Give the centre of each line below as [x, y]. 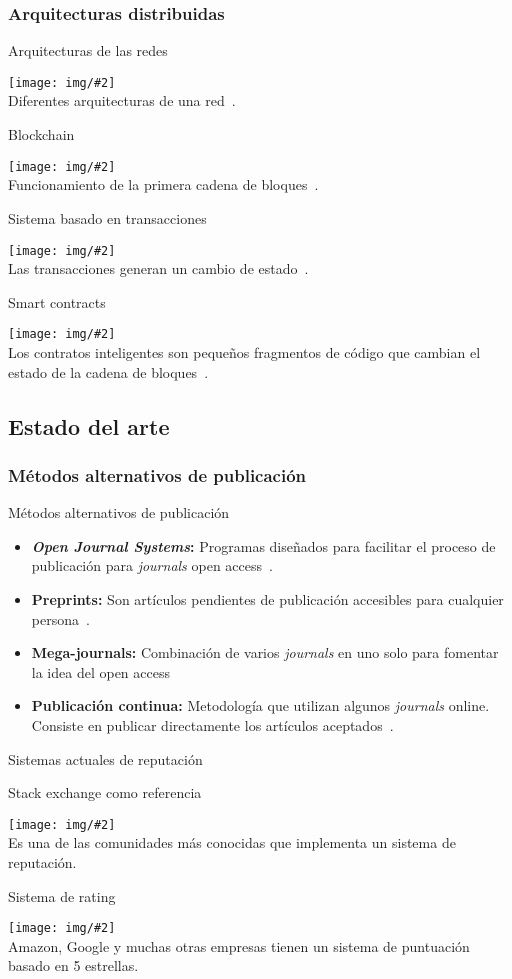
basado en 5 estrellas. [73, 965]
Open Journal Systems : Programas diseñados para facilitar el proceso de [263, 545]
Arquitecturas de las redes [88, 50]
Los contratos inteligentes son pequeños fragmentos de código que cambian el [244, 352]
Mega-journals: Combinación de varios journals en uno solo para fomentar [265, 652]
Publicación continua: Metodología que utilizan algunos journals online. [260, 705]
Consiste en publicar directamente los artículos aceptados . [212, 724]
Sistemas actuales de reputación [105, 758]
